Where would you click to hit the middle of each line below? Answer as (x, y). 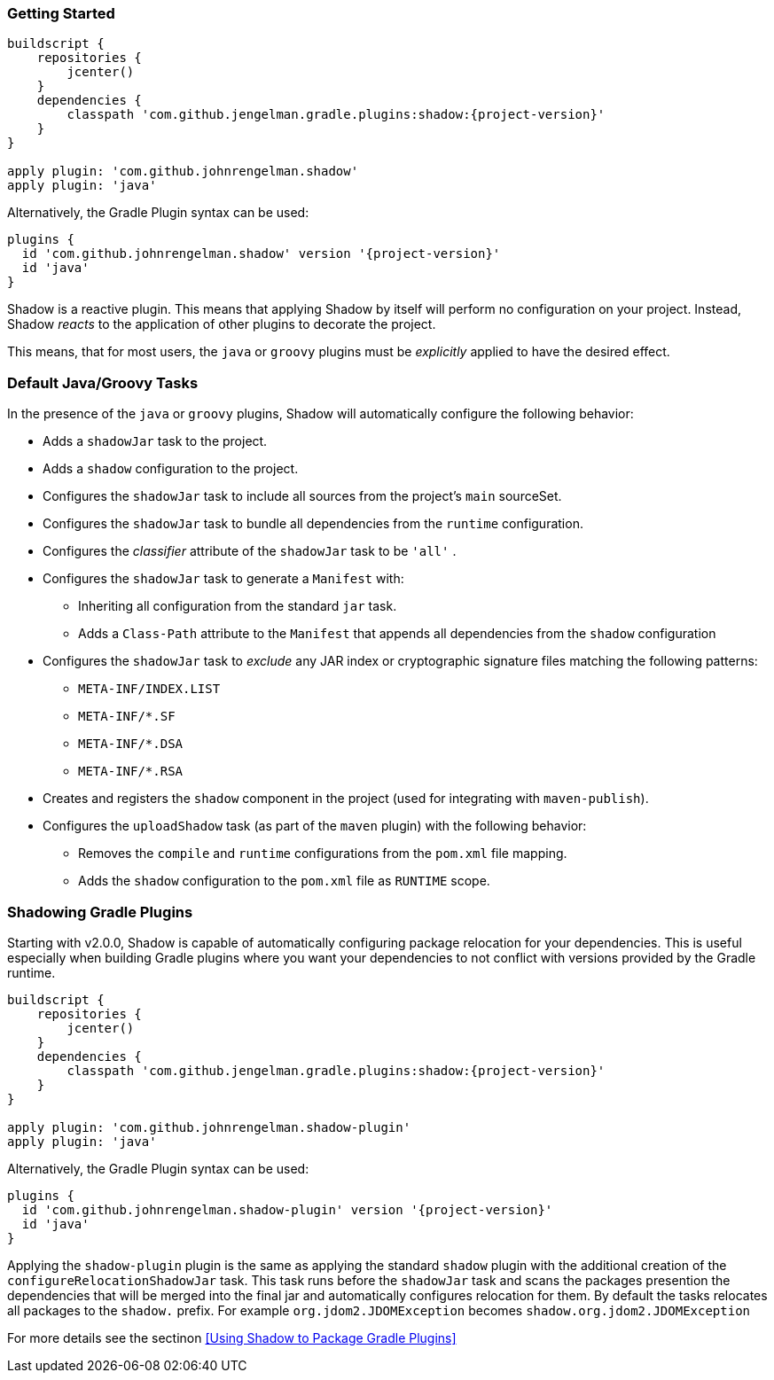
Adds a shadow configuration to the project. (171, 469)
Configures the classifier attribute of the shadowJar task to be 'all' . (250, 551)
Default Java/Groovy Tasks (103, 382)
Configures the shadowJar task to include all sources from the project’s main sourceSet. (302, 496)
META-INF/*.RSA (131, 772)
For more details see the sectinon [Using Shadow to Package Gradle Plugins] (232, 1337)
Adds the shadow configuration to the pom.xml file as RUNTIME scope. (284, 881)
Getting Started (61, 13)
